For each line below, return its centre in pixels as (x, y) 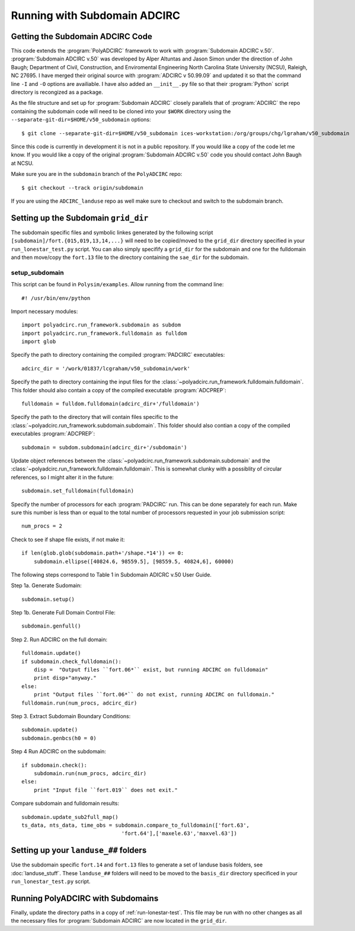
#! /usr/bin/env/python (56, 298)
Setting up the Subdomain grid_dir (80, 218)
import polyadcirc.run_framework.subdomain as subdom (101, 325)
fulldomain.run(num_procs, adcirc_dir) (79, 703)
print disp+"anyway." (65, 678)
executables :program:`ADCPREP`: (53, 434)
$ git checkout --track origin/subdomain (82, 188)
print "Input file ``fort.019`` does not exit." (105, 790)
